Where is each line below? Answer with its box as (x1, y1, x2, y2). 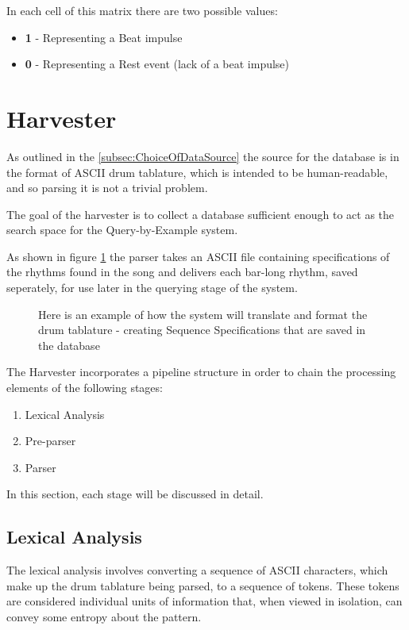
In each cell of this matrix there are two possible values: (6, 2, 278, 18)
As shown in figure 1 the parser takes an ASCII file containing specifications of (6, 248, 390, 264)
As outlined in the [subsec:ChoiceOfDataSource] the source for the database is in (6, 148, 399, 164)
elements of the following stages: (6, 379, 163, 396)
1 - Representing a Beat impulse (25, 29, 183, 45)
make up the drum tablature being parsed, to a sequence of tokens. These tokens (6, 577, 399, 594)
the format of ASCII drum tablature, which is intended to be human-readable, (6, 163, 388, 180)
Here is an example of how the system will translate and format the (38, 305, 368, 322)
